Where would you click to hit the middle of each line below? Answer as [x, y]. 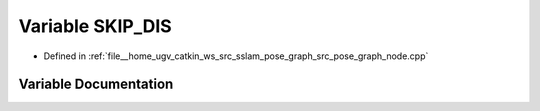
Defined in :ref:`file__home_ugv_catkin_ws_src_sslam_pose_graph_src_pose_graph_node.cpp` [236, 56]
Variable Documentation [96, 84]
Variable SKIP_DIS [95, 26]
